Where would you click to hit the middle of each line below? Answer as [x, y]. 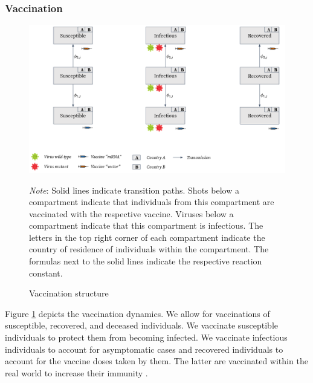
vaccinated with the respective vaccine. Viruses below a [131, 213]
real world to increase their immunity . [76, 372]
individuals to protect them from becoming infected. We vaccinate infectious [146, 337]
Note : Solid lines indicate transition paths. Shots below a [134, 190]
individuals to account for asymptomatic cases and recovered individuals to [144, 349]
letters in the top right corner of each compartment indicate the [147, 237]
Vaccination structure [69, 293]
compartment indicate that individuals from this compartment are [152, 202]
